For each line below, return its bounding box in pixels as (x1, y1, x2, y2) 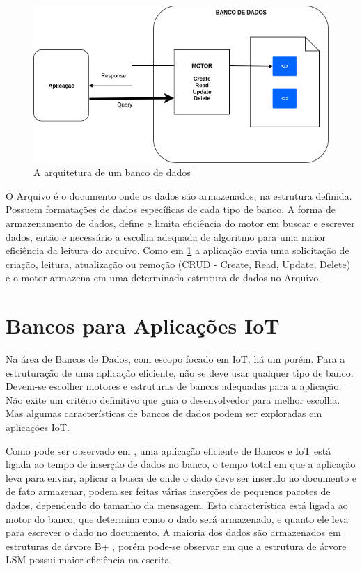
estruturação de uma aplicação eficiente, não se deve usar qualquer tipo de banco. (6, 365, 354, 380)
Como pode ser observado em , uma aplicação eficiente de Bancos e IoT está (6, 443, 331, 457)
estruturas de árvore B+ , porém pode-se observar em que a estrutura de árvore (6, 538, 347, 553)
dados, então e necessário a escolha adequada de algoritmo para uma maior (6, 229, 326, 244)
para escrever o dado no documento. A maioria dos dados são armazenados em (6, 525, 341, 540)
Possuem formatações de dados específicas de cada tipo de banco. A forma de (6, 202, 336, 217)
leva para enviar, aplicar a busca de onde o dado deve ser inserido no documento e (6, 470, 357, 485)
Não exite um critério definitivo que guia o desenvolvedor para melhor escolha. (6, 392, 340, 407)
